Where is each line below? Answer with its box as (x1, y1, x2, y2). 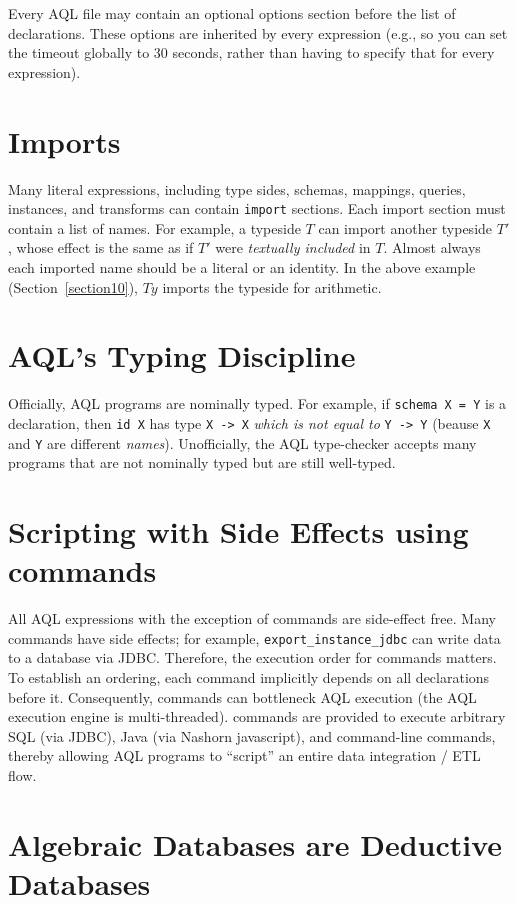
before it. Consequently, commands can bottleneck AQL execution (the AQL (8, 686, 477, 707)
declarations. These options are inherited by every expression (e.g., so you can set (8, 22, 508, 43)
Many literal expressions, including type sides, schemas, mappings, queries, (8, 178, 466, 199)
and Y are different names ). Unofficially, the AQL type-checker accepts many (8, 432, 477, 453)
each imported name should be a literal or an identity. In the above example (8, 256, 476, 277)
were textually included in (215, 237, 371, 258)
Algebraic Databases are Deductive (8, 823, 503, 864)
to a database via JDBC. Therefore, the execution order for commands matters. (8, 647, 497, 668)
